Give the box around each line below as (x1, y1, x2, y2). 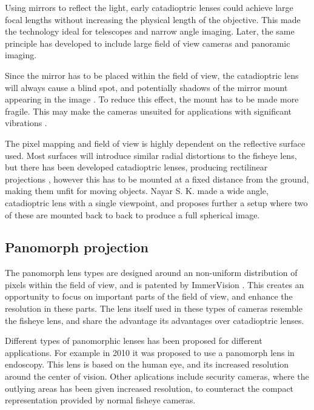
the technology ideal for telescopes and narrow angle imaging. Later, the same (5, 25, 295, 38)
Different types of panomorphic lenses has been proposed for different (5, 334, 262, 347)
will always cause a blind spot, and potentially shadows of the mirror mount (5, 81, 288, 93)
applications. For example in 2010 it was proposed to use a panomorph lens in (5, 346, 295, 358)
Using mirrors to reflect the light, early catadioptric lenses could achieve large (5, 1, 293, 13)
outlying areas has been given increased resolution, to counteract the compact (5, 381, 294, 394)
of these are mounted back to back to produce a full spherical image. (5, 208, 260, 221)
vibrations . (5, 116, 47, 129)
